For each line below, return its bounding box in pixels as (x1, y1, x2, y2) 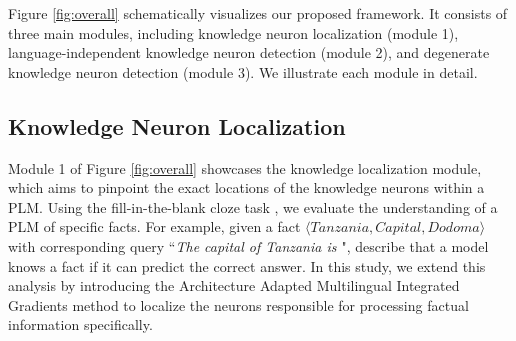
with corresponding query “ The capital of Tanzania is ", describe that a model (8, 235, 489, 256)
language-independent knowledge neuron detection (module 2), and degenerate (8, 42, 490, 63)
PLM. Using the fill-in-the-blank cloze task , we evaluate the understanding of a (8, 196, 498, 217)
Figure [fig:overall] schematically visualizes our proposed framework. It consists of (8, 3, 508, 23)
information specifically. (8, 314, 153, 335)
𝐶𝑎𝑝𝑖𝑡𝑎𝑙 (375, 221, 422, 236)
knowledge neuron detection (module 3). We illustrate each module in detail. (8, 61, 478, 82)
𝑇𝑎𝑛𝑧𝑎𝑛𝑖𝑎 (310, 221, 370, 236)
